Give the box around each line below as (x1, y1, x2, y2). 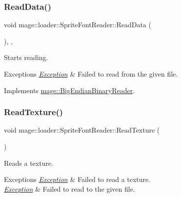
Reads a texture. (4, 158, 54, 168)
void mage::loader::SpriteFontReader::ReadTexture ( (4, 125, 160, 135)
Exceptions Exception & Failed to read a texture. (4, 174, 151, 184)
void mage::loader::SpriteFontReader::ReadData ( (4, 20, 151, 30)
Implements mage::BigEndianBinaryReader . (4, 85, 135, 95)
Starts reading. (4, 52, 48, 62)
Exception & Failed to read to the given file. (4, 183, 135, 194)
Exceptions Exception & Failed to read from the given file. (4, 69, 178, 79)
